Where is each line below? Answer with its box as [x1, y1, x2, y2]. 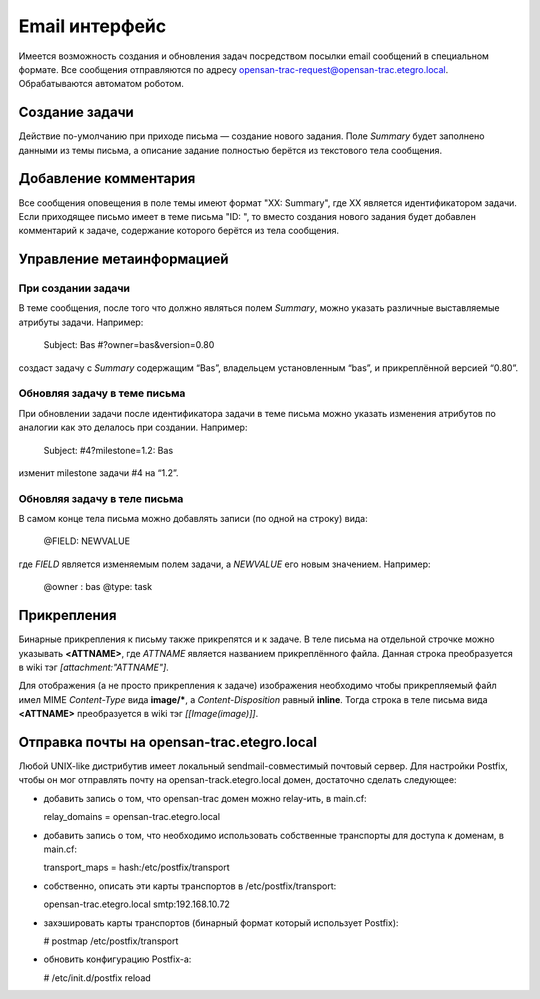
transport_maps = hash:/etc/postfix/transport [43, 861, 230, 874]
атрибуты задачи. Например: [18, 316, 144, 328]
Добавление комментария [18, 170, 196, 187]
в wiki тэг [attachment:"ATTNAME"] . [18, 661, 169, 673]
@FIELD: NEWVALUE [43, 535, 130, 547]
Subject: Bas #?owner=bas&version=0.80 [43, 339, 215, 351]
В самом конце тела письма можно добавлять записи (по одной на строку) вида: [18, 513, 369, 525]
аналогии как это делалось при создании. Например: [18, 421, 248, 434]
